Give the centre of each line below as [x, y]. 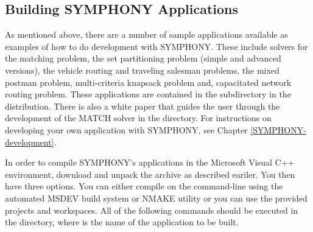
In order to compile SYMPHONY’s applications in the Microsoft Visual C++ [150, 162]
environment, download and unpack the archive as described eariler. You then [150, 174]
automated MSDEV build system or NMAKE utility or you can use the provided [156, 198]
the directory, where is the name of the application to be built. [122, 222]
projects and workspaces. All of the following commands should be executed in [152, 210]
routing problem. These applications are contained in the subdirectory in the [148, 94]
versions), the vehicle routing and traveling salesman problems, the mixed [142, 70]
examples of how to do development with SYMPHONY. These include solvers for [156, 46]
